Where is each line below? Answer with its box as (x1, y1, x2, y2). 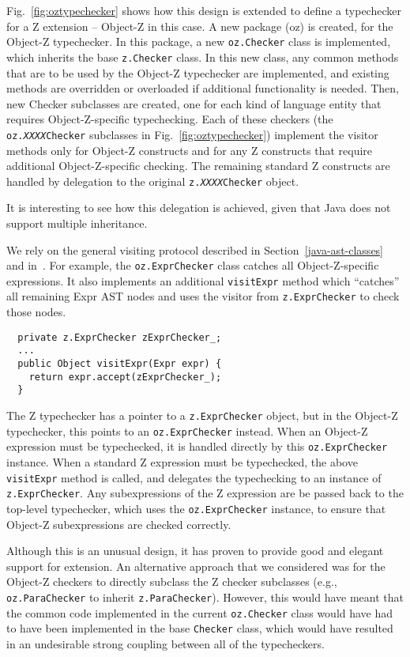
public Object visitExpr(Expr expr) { (17, 358, 222, 370)
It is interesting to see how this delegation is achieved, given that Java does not (6, 199, 391, 216)
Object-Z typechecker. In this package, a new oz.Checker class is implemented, (6, 33, 391, 50)
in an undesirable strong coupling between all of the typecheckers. (6, 635, 325, 651)
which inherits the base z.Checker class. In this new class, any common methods (6, 48, 399, 65)
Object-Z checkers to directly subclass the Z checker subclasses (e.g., (6, 573, 337, 590)
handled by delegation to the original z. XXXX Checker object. (6, 172, 299, 189)
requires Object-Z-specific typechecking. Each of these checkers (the (6, 111, 333, 127)
